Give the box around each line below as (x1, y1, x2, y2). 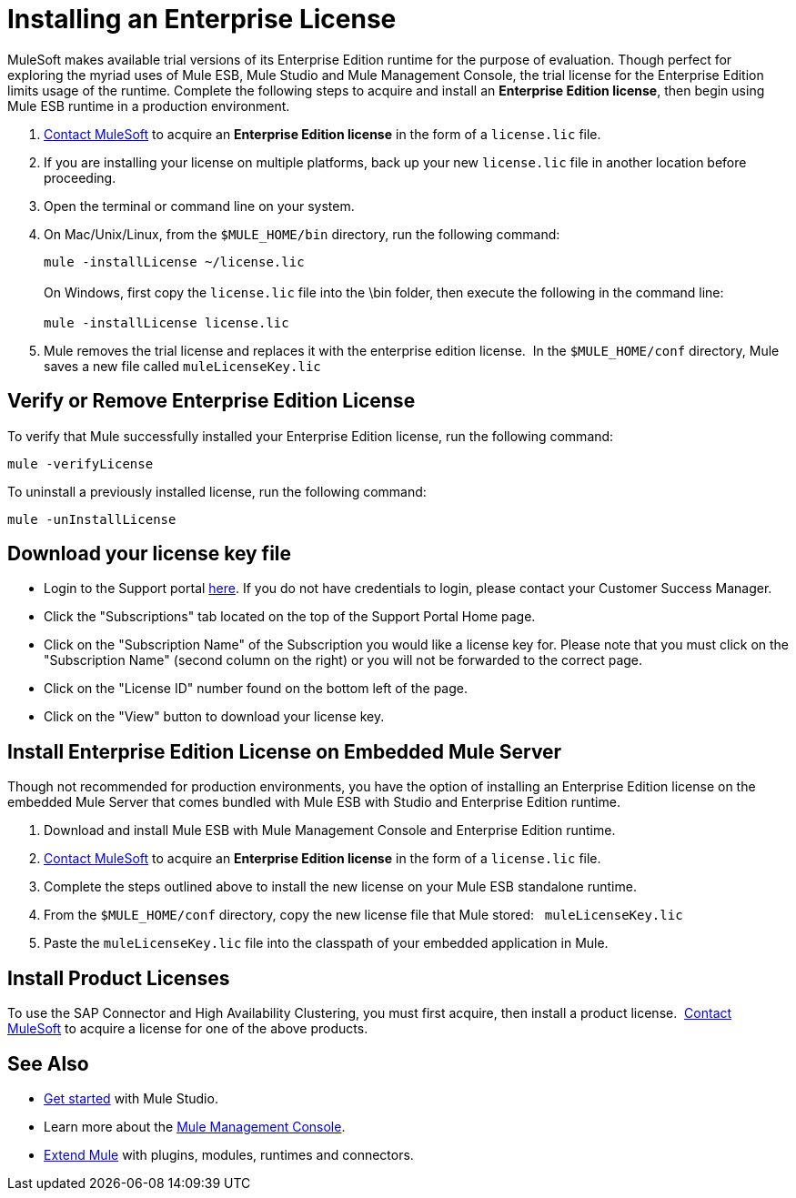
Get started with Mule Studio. (44, 1090, 218, 1106)
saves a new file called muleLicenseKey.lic (44, 357, 321, 374)
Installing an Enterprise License (7, 4, 397, 35)
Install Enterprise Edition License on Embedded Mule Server (7, 740, 562, 763)
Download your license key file (7, 542, 292, 566)
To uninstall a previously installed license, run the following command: (7, 483, 427, 499)
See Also (7, 1052, 89, 1075)
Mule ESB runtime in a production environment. (7, 97, 290, 114)
